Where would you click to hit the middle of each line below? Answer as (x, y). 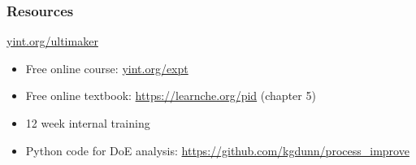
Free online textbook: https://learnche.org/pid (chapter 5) (171, 96)
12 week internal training (88, 123)
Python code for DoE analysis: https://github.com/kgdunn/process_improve (217, 150)
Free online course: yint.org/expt (107, 68)
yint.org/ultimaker (52, 41)
